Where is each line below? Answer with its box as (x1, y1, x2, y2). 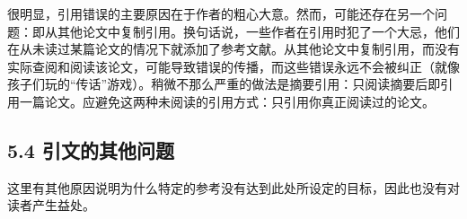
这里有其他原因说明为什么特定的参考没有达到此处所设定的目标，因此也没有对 (7, 178, 460, 197)
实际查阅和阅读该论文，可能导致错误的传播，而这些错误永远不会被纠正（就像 (7, 57, 460, 75)
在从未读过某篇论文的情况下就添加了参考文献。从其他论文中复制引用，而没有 (7, 39, 460, 58)
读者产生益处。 (7, 196, 95, 215)
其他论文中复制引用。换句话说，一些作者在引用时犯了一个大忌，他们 (57, 22, 460, 40)
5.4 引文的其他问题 (7, 136, 174, 163)
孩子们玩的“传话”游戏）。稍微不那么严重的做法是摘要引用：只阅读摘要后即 (7, 74, 441, 93)
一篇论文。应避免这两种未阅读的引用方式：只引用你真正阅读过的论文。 (19, 92, 435, 110)
